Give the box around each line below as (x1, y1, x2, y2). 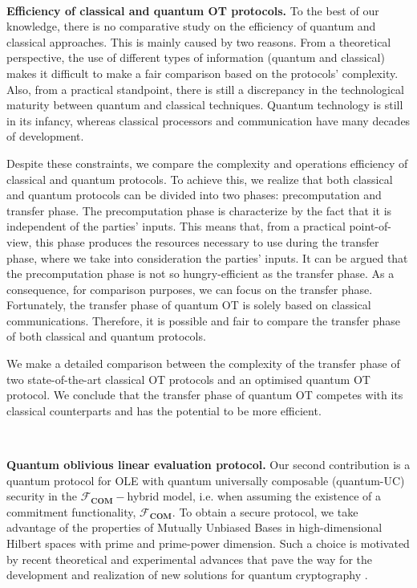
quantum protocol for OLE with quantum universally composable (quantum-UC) (6, 472, 405, 488)
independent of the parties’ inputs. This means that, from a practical (6, 218, 346, 235)
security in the (6, 488, 78, 504)
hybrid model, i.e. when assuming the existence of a (127, 488, 381, 504)
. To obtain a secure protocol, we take (172, 503, 358, 520)
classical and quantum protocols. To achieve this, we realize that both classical (6, 170, 393, 187)
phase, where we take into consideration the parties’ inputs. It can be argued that (6, 249, 408, 266)
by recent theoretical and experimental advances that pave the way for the (6, 550, 372, 567)
